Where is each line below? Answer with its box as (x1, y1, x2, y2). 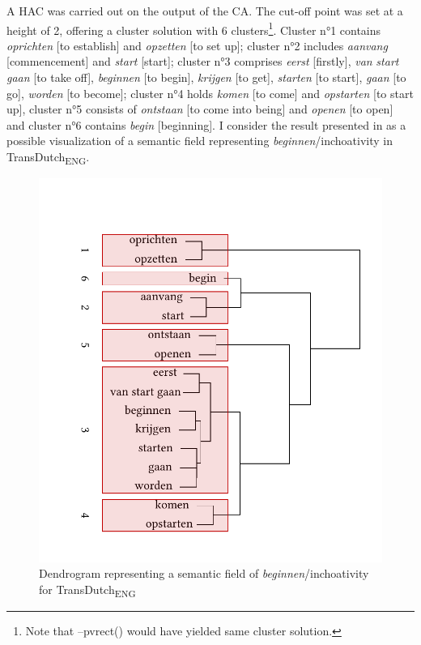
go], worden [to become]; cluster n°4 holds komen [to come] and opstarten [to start (6, 84, 414, 101)
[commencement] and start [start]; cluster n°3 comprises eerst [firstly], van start (6, 53, 399, 70)
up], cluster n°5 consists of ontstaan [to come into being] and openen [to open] (6, 100, 393, 117)
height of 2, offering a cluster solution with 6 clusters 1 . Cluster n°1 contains (6, 19, 381, 38)
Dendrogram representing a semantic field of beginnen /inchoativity (39, 565, 369, 582)
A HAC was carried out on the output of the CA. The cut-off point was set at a (6, 2, 403, 19)
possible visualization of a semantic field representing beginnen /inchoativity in (6, 132, 393, 149)
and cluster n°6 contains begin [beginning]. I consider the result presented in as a (6, 116, 406, 133)
